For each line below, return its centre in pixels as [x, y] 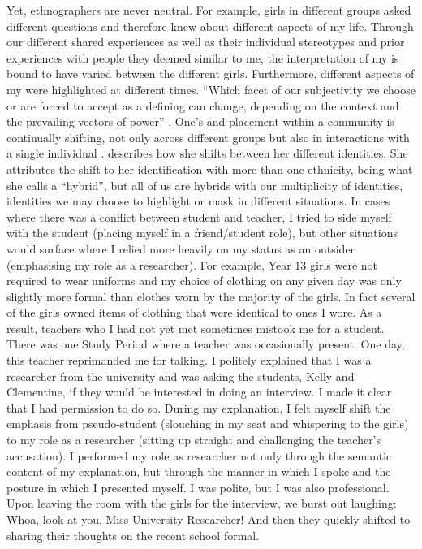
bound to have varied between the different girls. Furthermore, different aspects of [211, 73]
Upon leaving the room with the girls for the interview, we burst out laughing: [202, 503]
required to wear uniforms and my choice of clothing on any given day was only [204, 281]
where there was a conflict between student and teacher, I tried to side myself [199, 216]
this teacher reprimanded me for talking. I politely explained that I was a [189, 360]
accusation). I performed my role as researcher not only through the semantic [199, 455]
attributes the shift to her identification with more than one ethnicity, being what [210, 169]
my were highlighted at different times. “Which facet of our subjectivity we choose [211, 89]
